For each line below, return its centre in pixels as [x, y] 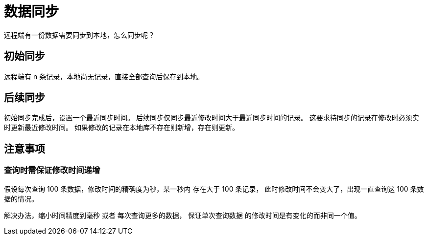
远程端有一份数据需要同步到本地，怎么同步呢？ [79, 35]
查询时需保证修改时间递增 [52, 170]
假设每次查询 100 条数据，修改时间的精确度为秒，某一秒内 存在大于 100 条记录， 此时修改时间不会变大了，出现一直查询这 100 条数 [214, 189]
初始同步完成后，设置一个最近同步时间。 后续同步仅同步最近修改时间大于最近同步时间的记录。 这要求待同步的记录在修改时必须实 [212, 118]
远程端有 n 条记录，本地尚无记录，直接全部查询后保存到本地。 [104, 76]
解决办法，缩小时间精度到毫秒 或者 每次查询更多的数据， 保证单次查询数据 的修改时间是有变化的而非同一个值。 [183, 215]
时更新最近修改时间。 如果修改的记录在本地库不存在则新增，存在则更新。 [121, 128]
